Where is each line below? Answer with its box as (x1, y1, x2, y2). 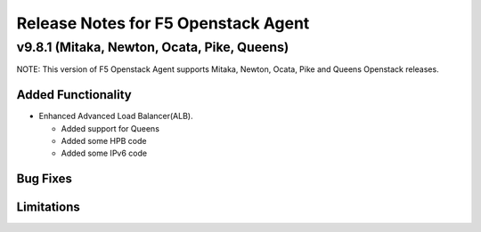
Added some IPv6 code (61, 148, 147, 159)
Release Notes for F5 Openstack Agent (16, 13, 310, 33)
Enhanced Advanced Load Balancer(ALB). (38, 111, 193, 122)
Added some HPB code (61, 136, 147, 147)
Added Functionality (16, 87, 133, 102)
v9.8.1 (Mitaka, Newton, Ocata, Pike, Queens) (16, 39, 289, 55)
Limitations (16, 200, 80, 215)
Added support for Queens (61, 123, 160, 133)
